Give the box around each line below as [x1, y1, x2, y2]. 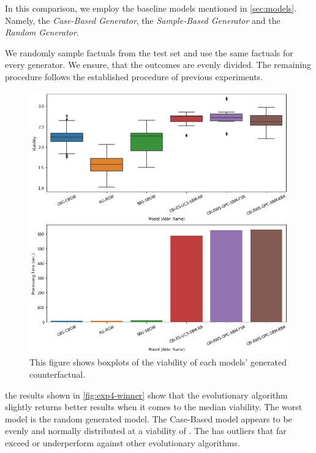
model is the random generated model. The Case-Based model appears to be [5, 412, 292, 425]
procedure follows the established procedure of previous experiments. [5, 70, 263, 83]
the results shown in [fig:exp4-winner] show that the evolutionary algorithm [5, 388, 288, 401]
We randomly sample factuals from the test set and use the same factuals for [5, 46, 293, 59]
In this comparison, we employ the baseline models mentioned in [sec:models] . [5, 2, 297, 14]
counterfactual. [29, 367, 86, 380]
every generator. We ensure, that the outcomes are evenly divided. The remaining [5, 58, 312, 71]
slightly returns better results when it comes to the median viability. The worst [5, 400, 303, 413]
